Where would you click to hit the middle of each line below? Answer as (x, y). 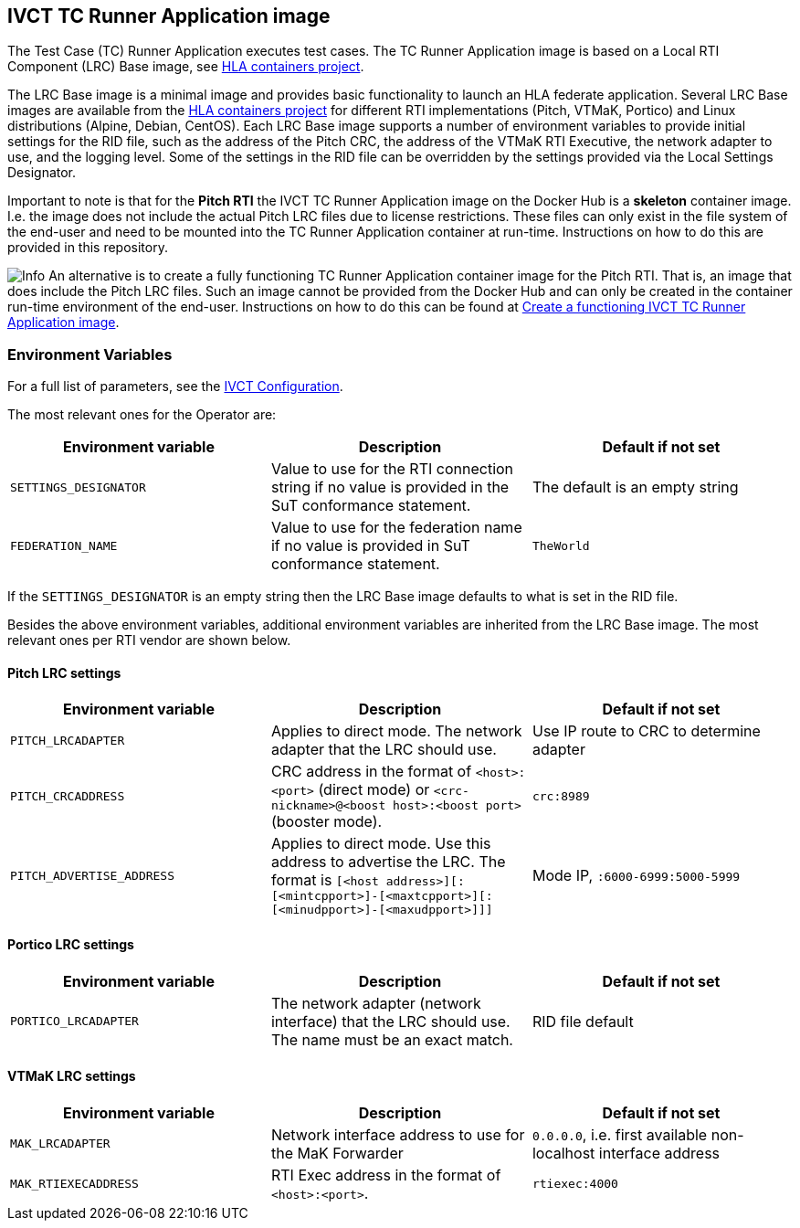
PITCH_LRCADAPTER (68, 740)
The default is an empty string (635, 487)
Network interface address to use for (398, 1134)
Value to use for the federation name (396, 528)
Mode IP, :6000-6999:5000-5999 (636, 876)
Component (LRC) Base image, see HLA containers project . (186, 67)
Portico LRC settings (71, 944)
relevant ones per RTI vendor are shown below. (149, 640)
